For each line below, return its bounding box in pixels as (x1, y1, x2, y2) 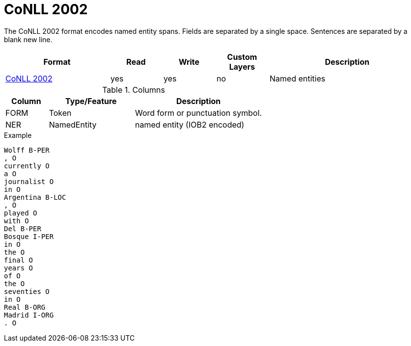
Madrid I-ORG (4, 311, 54, 319)
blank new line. (4, 35, 53, 44)
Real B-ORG (4, 303, 46, 311)
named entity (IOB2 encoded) (135, 119, 245, 130)
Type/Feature (65, 96, 117, 106)
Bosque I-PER (4, 232, 54, 240)
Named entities (270, 73, 326, 83)
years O (4, 264, 33, 272)
